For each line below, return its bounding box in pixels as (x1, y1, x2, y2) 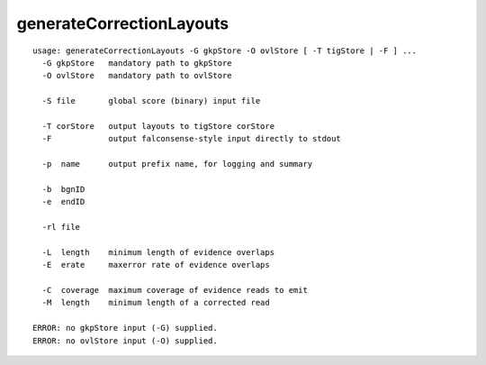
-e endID (41, 196, 85, 207)
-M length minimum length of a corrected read (41, 297, 270, 308)
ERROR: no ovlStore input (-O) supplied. (32, 335, 218, 346)
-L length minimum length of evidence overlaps (41, 247, 274, 257)
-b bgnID (41, 184, 85, 194)
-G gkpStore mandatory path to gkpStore (41, 58, 233, 68)
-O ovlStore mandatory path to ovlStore (41, 70, 233, 81)
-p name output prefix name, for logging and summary (41, 159, 313, 169)
